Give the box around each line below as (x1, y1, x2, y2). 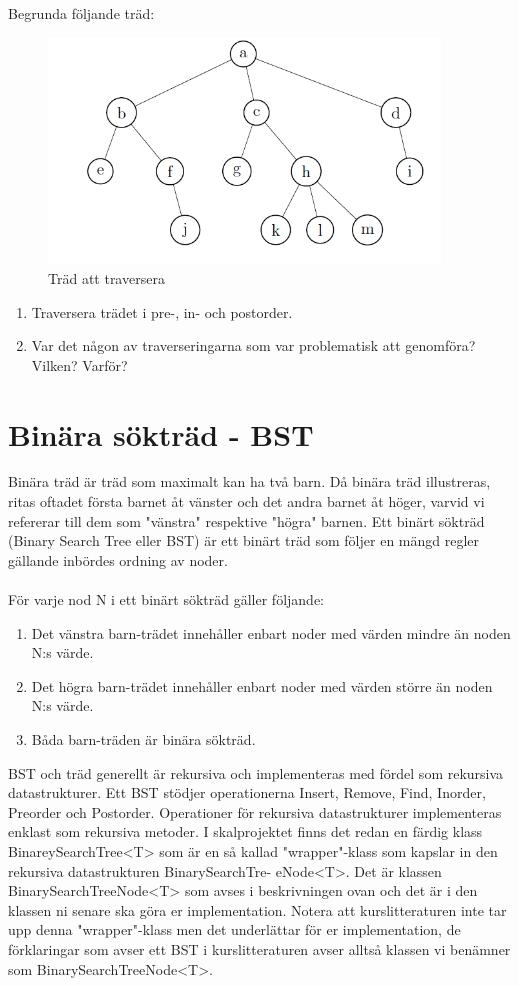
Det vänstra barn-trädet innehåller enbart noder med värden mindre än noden (31, 622, 511, 643)
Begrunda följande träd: (8, 3, 155, 23)
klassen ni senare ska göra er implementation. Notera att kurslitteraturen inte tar (8, 899, 507, 920)
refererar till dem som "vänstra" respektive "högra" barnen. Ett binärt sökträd (8, 510, 485, 531)
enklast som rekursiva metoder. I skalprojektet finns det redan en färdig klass (8, 821, 483, 842)
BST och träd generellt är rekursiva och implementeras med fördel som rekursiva (8, 762, 504, 783)
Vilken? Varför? (31, 354, 128, 375)
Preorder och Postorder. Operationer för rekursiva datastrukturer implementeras (8, 801, 502, 822)
